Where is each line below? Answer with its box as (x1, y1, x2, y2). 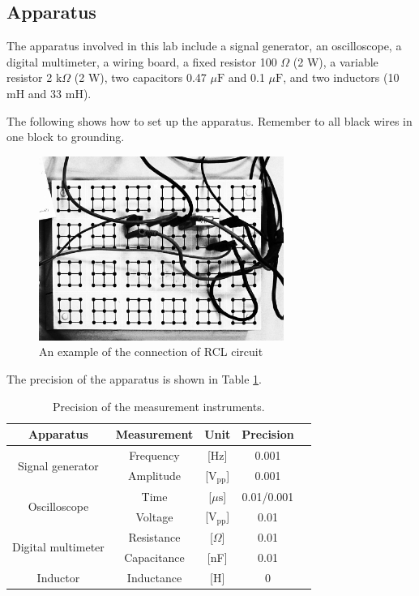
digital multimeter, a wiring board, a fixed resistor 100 (6, 53, 277, 70)
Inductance (126, 568, 182, 585)
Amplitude (127, 467, 181, 484)
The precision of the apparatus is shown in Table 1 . (6, 370, 263, 387)
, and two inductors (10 (283, 69, 400, 86)
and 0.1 (228, 69, 265, 86)
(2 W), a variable (293, 53, 378, 70)
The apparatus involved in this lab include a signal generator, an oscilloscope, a (6, 37, 402, 54)
